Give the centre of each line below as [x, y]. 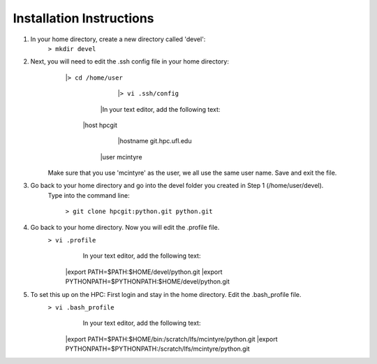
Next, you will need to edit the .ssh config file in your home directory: [130, 61]
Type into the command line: [89, 195]
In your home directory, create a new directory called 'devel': [118, 39]
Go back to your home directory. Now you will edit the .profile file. [125, 227]
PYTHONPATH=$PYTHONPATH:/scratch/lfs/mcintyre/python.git [158, 349]
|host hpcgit [100, 125]
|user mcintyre [121, 156]
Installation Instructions [83, 18]
